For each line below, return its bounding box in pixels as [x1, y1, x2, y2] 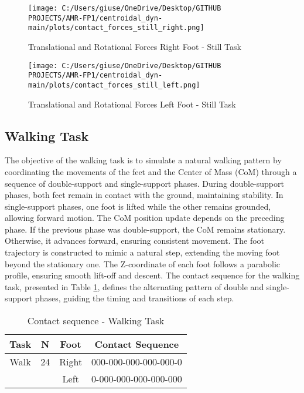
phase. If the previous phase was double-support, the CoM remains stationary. [5, 223, 286, 235]
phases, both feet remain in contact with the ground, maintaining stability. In [5, 189, 283, 201]
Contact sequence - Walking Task [27, 314, 165, 328]
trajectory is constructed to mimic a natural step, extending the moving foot [5, 246, 280, 258]
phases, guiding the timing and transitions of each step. [35, 292, 234, 304]
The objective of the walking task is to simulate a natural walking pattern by [5, 154, 282, 166]
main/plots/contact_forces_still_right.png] [28, 23, 204, 32]
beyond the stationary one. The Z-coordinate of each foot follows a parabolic [5, 257, 281, 270]
